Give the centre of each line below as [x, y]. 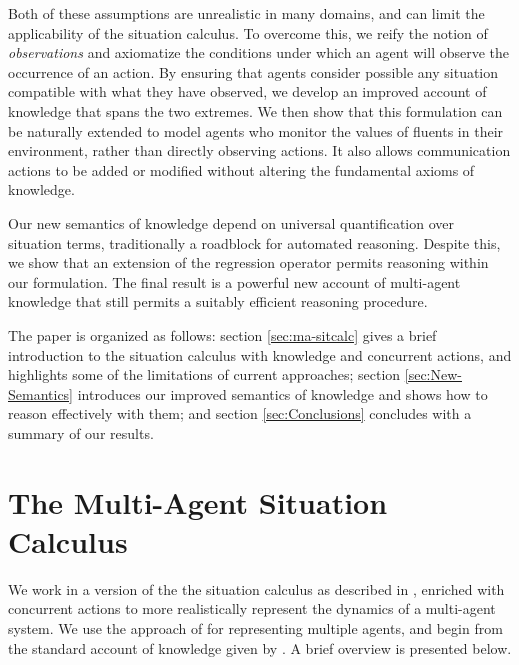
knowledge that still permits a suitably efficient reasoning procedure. [218, 301]
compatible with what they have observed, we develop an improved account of [247, 91]
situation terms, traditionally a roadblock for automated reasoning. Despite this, [254, 242]
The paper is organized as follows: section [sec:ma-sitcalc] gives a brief [222, 334]
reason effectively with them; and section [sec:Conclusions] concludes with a [240, 413]
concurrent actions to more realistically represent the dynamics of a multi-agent [252, 608]
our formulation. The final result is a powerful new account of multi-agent [234, 281]
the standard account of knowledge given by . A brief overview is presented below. [260, 647]
